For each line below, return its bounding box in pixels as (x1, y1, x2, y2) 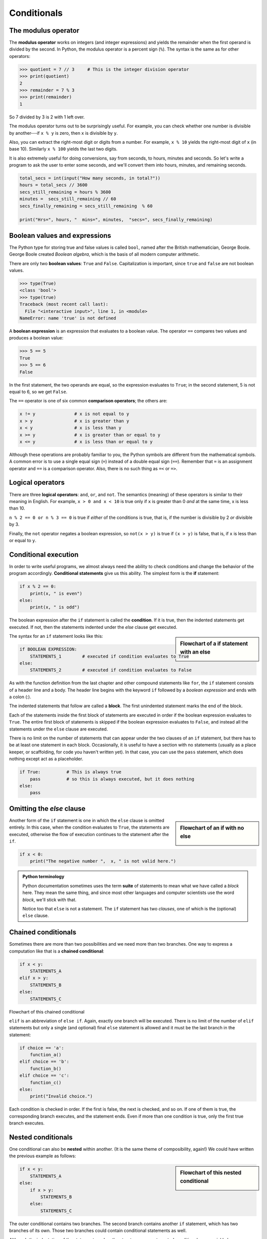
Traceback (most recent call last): (19, 301, 109, 307)
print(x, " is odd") (30, 605, 80, 610)
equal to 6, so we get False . (9, 389, 68, 394)
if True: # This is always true (19, 769, 122, 775)
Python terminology (22, 874, 64, 880)
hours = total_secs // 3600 (19, 182, 88, 188)
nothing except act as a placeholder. (9, 756, 84, 762)
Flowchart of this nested (180, 1169, 242, 1176)
